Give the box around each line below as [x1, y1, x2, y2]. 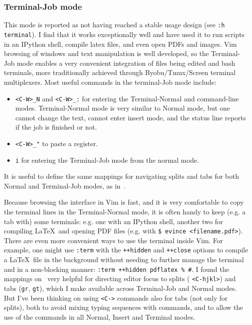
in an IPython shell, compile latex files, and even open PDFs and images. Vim [4, 38, 237, 49]
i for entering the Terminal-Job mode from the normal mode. [15, 154, 199, 165]
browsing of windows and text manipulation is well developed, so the [4, 48, 209, 58]
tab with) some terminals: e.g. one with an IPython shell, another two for [4, 216, 223, 226]
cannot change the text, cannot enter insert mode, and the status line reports [15, 112, 246, 122]
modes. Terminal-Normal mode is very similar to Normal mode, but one [15, 103, 230, 113]
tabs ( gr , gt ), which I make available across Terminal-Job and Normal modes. [4, 283, 237, 293]
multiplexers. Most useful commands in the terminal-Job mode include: [4, 76, 216, 87]
